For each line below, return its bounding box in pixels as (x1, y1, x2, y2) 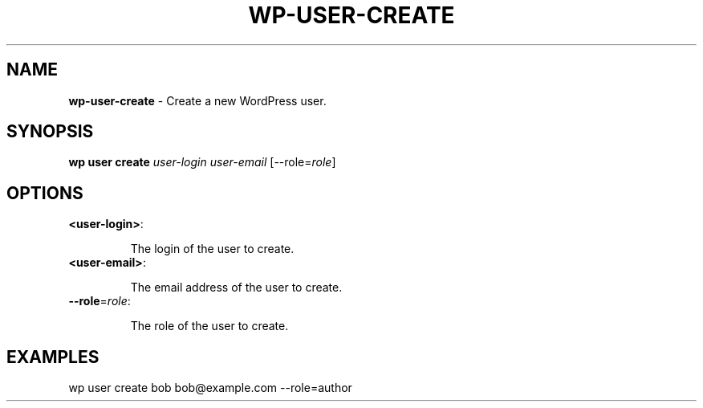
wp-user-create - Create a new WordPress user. (68, 93, 327, 108)
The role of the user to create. (130, 319, 289, 333)
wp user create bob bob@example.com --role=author (68, 381, 352, 395)
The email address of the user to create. (130, 280, 343, 295)
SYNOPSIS (6, 121, 94, 142)
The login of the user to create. (130, 242, 295, 256)
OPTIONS (6, 182, 83, 203)
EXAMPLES (6, 346, 100, 367)
